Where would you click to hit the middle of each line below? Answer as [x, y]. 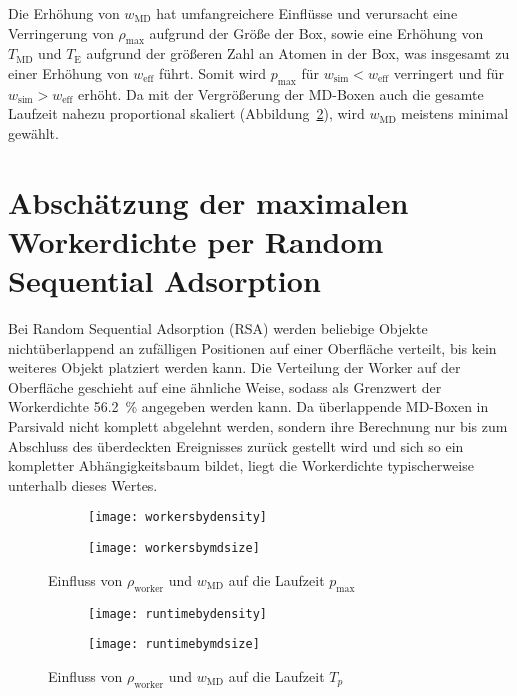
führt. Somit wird [212, 72]
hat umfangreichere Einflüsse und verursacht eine [307, 13]
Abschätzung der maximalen [208, 201]
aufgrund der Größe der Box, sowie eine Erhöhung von [316, 32]
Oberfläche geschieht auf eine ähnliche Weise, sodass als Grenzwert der [225, 386]
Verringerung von [61, 32]
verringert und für [448, 72]
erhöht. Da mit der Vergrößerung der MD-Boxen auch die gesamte [281, 93]
